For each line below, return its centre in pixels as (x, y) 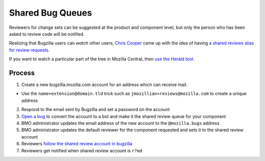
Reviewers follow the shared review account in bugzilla (77, 144)
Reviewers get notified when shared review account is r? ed (82, 150)
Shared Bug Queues (51, 13)
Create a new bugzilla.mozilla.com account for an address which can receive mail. (105, 85)
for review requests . (29, 50)
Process (22, 73)
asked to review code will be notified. (47, 34)
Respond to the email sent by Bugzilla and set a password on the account (95, 110)
